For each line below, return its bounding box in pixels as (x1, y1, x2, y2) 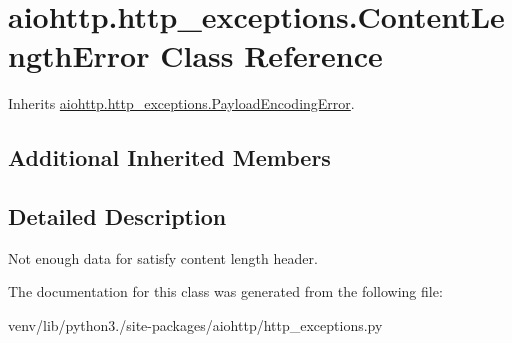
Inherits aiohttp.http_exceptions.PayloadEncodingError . (8, 93, 355, 114)
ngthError (8, 35, 150, 76)
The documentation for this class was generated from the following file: (8, 281, 443, 302)
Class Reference (160, 35, 383, 76)
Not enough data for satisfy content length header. (8, 247, 318, 268)
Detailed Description (8, 201, 227, 232)
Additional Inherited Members (8, 142, 331, 173)
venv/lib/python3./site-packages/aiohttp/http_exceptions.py (8, 315, 383, 336)
